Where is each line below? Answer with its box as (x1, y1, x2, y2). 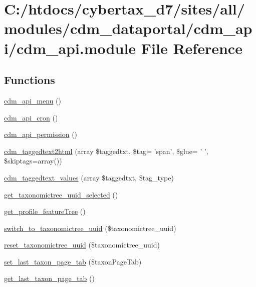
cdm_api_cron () (4, 112, 58, 122)
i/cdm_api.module (4, 37, 136, 58)
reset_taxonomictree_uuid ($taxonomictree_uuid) (4, 239, 160, 250)
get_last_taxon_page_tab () (4, 273, 95, 283)
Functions (4, 72, 55, 87)
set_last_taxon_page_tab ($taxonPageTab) (4, 256, 142, 266)
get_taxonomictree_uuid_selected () (4, 189, 118, 199)
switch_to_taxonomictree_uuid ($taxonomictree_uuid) (4, 222, 176, 233)
